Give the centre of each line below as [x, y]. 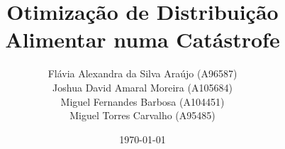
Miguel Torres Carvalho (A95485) [142, 115]
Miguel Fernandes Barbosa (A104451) [142, 101]
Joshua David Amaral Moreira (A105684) [142, 87]
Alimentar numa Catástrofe [142, 39]
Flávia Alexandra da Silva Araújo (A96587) [142, 73]
